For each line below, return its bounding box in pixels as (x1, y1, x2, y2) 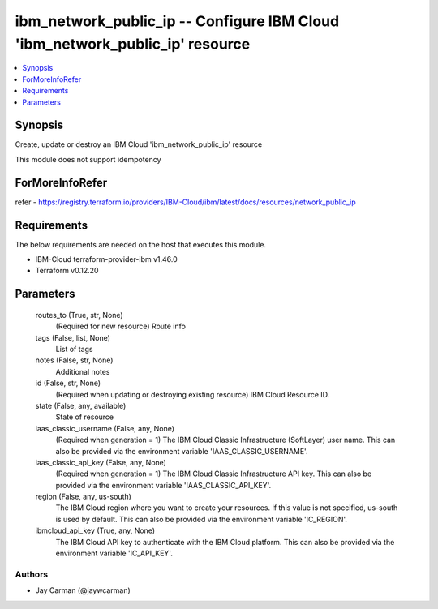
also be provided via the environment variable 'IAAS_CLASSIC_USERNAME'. (55, 446, 308, 456)
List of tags (55, 344, 93, 354)
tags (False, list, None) (35, 332, 111, 342)
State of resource (55, 412, 114, 422)
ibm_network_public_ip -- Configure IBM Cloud (15, 12, 340, 30)
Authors (15, 568, 49, 580)
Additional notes (55, 367, 110, 376)
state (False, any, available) (35, 401, 127, 410)
